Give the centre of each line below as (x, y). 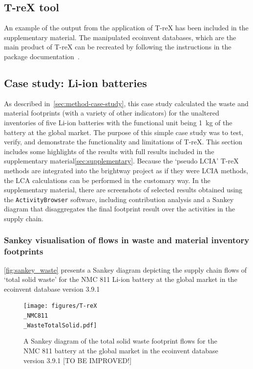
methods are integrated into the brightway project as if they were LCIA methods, (126, 170)
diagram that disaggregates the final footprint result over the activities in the (120, 209)
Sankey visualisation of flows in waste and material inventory (127, 240)
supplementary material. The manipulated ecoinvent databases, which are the (120, 37)
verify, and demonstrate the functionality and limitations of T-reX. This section (123, 142)
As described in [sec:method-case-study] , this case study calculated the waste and (126, 103)
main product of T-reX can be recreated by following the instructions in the (118, 47)
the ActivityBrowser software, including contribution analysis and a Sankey (119, 199)
